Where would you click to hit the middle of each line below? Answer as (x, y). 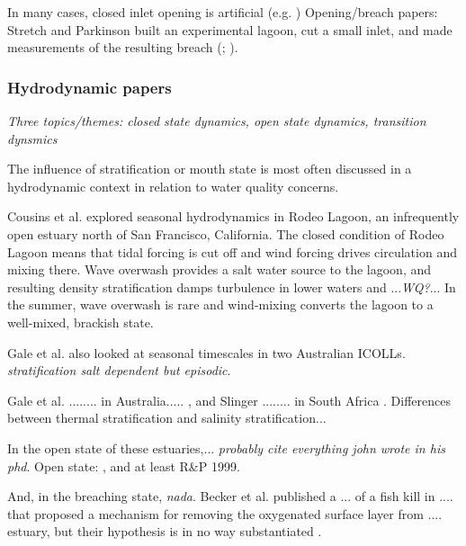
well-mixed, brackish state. (81, 322)
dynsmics (32, 138)
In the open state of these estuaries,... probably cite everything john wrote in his (226, 448)
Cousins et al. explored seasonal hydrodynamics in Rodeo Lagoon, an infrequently (233, 216)
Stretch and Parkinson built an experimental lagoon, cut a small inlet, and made (230, 29)
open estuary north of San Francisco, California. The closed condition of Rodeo (226, 233)
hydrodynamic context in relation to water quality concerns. (173, 186)
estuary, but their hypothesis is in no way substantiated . (165, 531)
